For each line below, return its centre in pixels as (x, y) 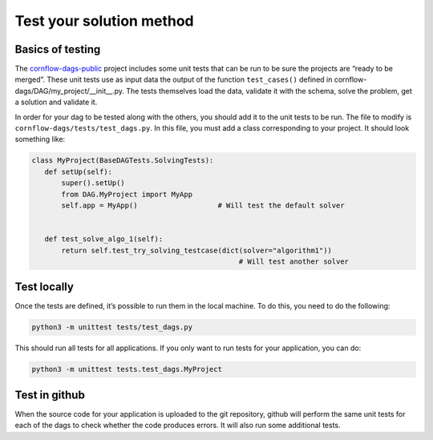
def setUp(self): (78, 172)
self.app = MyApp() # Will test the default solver (203, 205)
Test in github (50, 395)
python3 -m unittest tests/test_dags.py (112, 327)
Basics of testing (58, 49)
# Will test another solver (293, 261)
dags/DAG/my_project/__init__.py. (69, 91)
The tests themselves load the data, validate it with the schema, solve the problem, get (269, 91)
